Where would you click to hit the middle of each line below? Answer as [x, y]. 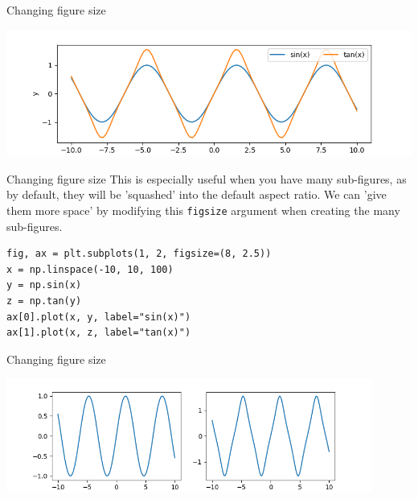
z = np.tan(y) [44, 301]
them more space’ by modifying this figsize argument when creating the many [203, 210]
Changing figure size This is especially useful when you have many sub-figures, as [207, 178]
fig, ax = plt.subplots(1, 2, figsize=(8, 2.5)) [139, 254]
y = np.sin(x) [44, 285]
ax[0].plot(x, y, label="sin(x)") [99, 317]
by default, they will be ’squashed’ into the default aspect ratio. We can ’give [197, 194]
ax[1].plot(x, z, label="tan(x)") [99, 333]
